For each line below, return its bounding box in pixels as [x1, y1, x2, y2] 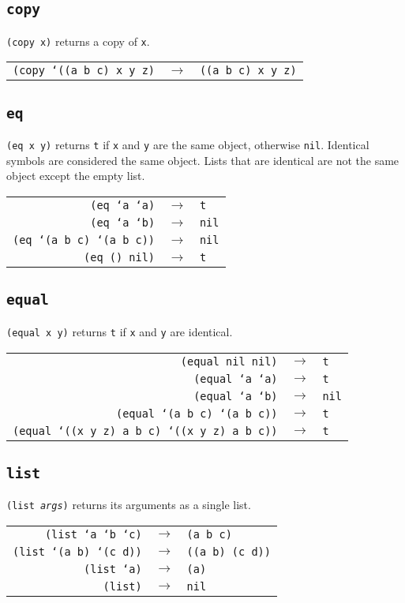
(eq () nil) [84, 251, 156, 264]
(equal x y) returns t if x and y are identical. [6, 323, 233, 339]
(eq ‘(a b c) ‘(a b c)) [13, 234, 156, 247]
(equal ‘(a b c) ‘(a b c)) [115, 406, 278, 420]
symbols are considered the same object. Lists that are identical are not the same [6, 152, 399, 168]
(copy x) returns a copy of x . [6, 32, 150, 49]
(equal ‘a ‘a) [193, 372, 278, 385]
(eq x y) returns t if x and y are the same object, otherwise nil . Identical [6, 137, 369, 153]
